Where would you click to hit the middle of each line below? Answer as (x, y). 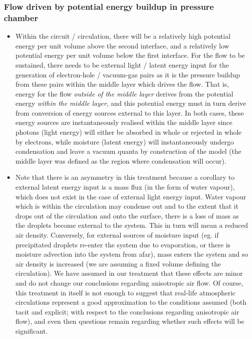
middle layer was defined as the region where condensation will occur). (121, 160)
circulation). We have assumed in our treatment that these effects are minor (129, 273)
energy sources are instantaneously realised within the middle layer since (124, 122)
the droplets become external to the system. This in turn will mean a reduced (132, 225)
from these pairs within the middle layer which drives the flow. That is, (122, 84)
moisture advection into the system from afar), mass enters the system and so (132, 254)
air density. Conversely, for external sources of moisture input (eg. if (117, 235)
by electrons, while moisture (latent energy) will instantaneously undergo (125, 141)
